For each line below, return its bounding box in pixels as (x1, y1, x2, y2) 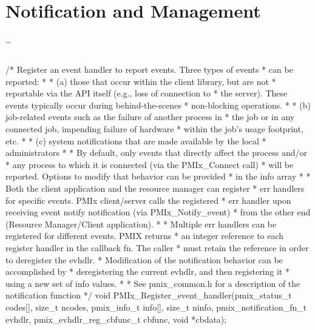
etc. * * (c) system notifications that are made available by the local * (5, 134, 266, 147)
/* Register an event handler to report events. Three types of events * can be (5, 63, 293, 76)
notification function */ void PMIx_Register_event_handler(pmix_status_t (5, 289, 292, 301)
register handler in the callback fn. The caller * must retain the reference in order (5, 241, 309, 254)
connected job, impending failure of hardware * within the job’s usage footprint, (5, 123, 303, 135)
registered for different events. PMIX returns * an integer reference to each (5, 229, 284, 242)
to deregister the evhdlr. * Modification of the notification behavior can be (5, 253, 283, 266)
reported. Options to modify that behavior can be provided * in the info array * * (5, 170, 311, 183)
